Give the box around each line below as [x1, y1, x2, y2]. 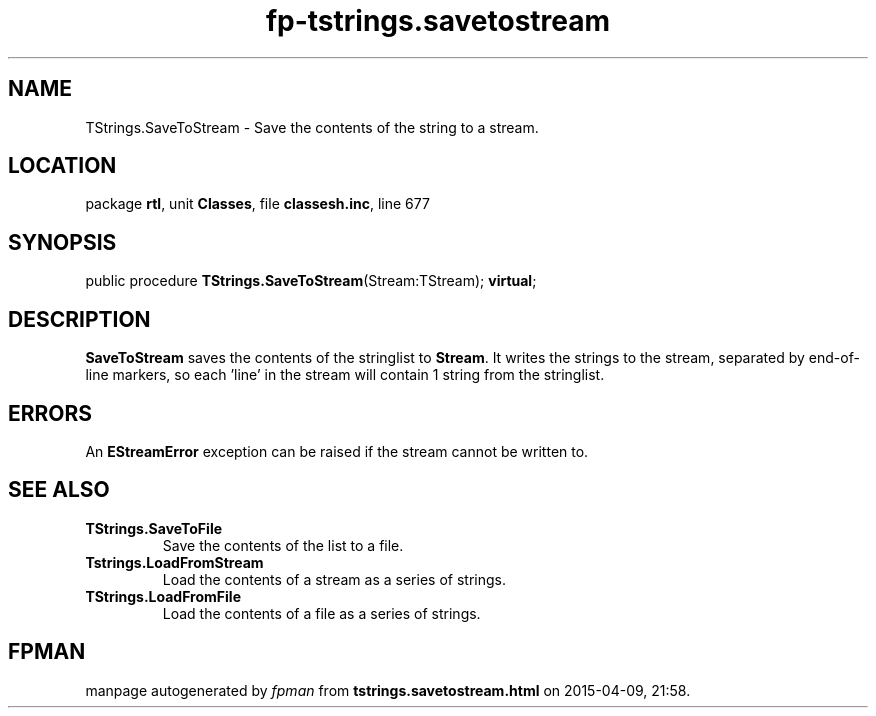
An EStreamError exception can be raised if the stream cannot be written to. [85, 442, 589, 460]
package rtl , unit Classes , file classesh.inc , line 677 [85, 195, 430, 213]
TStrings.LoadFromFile [85, 587, 241, 605]
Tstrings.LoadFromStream [85, 553, 264, 571]
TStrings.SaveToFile [85, 519, 223, 537]
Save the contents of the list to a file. [162, 536, 404, 554]
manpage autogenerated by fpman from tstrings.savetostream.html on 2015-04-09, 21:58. [85, 681, 691, 699]
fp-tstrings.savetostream [265, 4, 611, 38]
